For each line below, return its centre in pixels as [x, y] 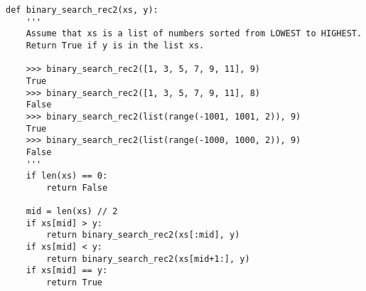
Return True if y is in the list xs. [115, 45]
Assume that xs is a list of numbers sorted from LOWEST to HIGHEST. [194, 34]
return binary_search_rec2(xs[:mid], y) [143, 235]
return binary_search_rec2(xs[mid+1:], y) [148, 259]
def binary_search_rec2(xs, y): [82, 10]
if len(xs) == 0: [67, 176]
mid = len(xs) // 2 [72, 212]
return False [77, 187]
